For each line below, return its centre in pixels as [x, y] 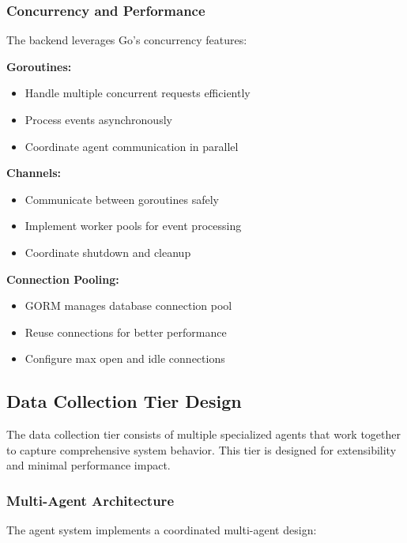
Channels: [34, 173]
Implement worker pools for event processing [133, 226]
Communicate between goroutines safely [122, 199]
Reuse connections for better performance [126, 332]
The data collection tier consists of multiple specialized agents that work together [204, 434]
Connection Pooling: [63, 279]
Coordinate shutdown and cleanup [108, 252]
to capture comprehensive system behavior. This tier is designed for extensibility [202, 449]
